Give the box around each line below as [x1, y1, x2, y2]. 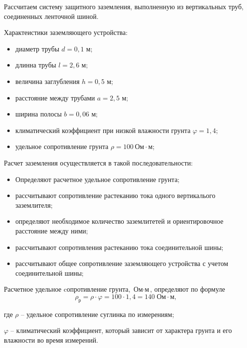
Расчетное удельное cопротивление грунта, [4, 284, 131, 294]
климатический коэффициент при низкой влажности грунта [15, 125, 191, 135]
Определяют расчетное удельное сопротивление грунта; [15, 174, 180, 184]
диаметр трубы [15, 43, 60, 53]
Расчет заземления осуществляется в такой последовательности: [4, 157, 193, 167]
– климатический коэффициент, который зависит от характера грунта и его [10, 325, 232, 335]
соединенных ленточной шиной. [4, 11, 99, 21]
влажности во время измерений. [4, 334, 99, 345]
